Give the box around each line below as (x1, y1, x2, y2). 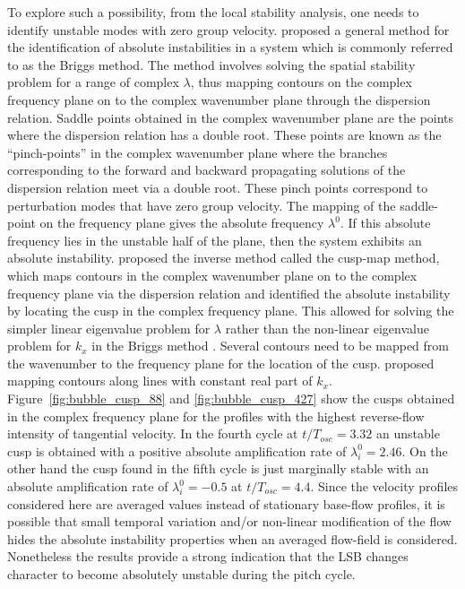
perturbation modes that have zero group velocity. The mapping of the (7, 195, 396, 214)
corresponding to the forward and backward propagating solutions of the (7, 160, 406, 179)
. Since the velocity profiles (310, 477, 459, 496)
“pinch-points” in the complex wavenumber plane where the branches (7, 143, 388, 161)
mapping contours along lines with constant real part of (7, 371, 313, 390)
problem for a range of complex (7, 73, 179, 91)
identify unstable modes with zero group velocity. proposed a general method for (7, 20, 450, 39)
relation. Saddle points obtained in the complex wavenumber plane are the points (7, 108, 454, 126)
